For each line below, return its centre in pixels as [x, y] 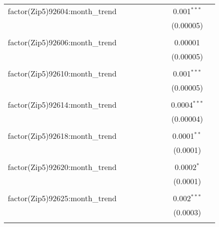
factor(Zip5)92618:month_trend [62, 136]
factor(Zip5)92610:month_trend [62, 73]
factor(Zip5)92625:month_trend [62, 198]
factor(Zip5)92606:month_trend [62, 42]
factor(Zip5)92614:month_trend [62, 104]
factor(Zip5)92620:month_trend [62, 167]
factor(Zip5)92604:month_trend [62, 11]
